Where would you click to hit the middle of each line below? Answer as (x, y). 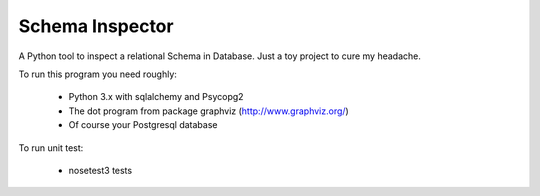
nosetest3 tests (100, 170)
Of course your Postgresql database (143, 125)
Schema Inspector (96, 26)
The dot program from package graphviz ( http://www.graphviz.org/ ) (208, 111)
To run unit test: (51, 147)
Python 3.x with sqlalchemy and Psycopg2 (156, 97)
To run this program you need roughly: (97, 74)
